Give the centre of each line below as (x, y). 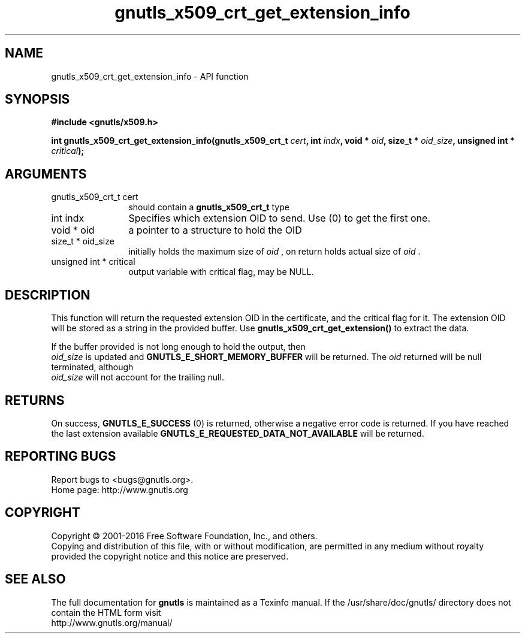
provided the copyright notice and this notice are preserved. (170, 556)
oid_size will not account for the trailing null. (138, 377)
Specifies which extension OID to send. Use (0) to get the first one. (280, 218)
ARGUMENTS (46, 174)
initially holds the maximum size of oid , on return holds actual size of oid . (274, 252)
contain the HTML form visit (106, 612)
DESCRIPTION (48, 295)
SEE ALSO (35, 579)
